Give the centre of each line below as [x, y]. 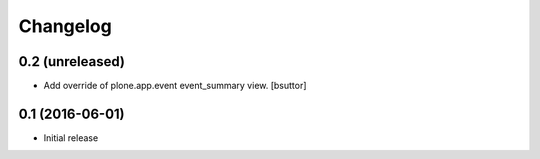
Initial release [71, 137]
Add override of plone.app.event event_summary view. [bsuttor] [175, 86]
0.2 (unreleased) [71, 61]
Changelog [65, 26]
